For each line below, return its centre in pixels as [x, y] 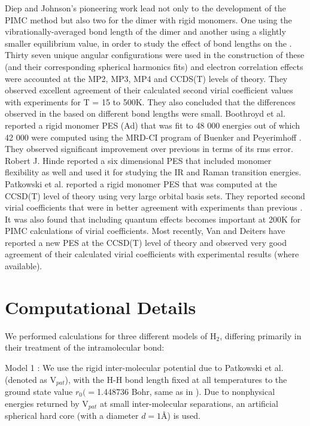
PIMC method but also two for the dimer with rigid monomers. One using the [148, 19]
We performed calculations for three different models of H [111, 335]
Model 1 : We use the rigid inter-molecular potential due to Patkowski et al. [144, 367]
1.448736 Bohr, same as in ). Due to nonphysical [186, 392]
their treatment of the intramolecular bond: [85, 347]
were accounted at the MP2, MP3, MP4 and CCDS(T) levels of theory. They [146, 78]
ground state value [39, 392]
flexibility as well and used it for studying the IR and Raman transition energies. [153, 172]
